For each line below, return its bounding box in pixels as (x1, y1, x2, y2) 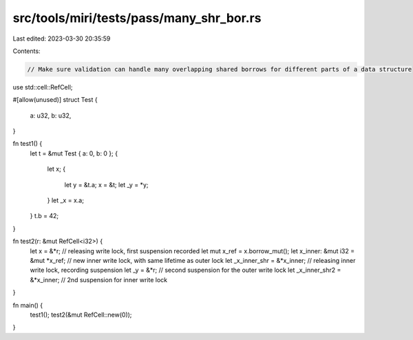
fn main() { (12, 301, 43, 309)
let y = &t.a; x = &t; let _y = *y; (64, 180, 149, 189)
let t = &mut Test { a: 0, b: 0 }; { (30, 149, 118, 158)
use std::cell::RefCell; (12, 83, 73, 91)
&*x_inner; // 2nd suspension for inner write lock (30, 275, 168, 284)
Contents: (12, 47, 41, 55)
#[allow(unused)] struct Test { (12, 96, 98, 104)
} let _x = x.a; (47, 196, 84, 204)
